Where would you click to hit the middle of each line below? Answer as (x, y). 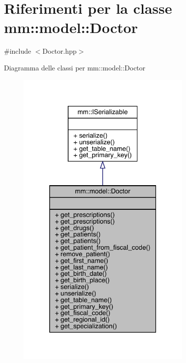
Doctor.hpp (60, 51)
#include (18, 51)
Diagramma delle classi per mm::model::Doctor (75, 67)
